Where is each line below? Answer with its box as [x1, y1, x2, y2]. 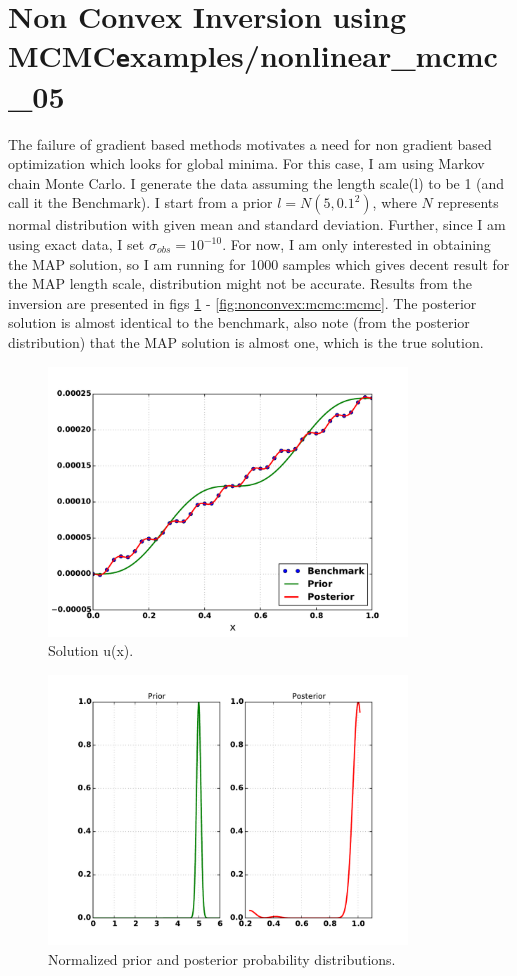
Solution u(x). [48, 640, 134, 661]
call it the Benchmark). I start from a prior [8, 192, 273, 213]
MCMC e [8, 35, 131, 76]
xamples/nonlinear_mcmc [130, 35, 498, 76]
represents [437, 192, 499, 213]
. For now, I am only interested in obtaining [222, 234, 491, 254]
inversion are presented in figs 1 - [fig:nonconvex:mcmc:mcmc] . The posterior [8, 292, 477, 313]
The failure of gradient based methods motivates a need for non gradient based [8, 133, 492, 154]
